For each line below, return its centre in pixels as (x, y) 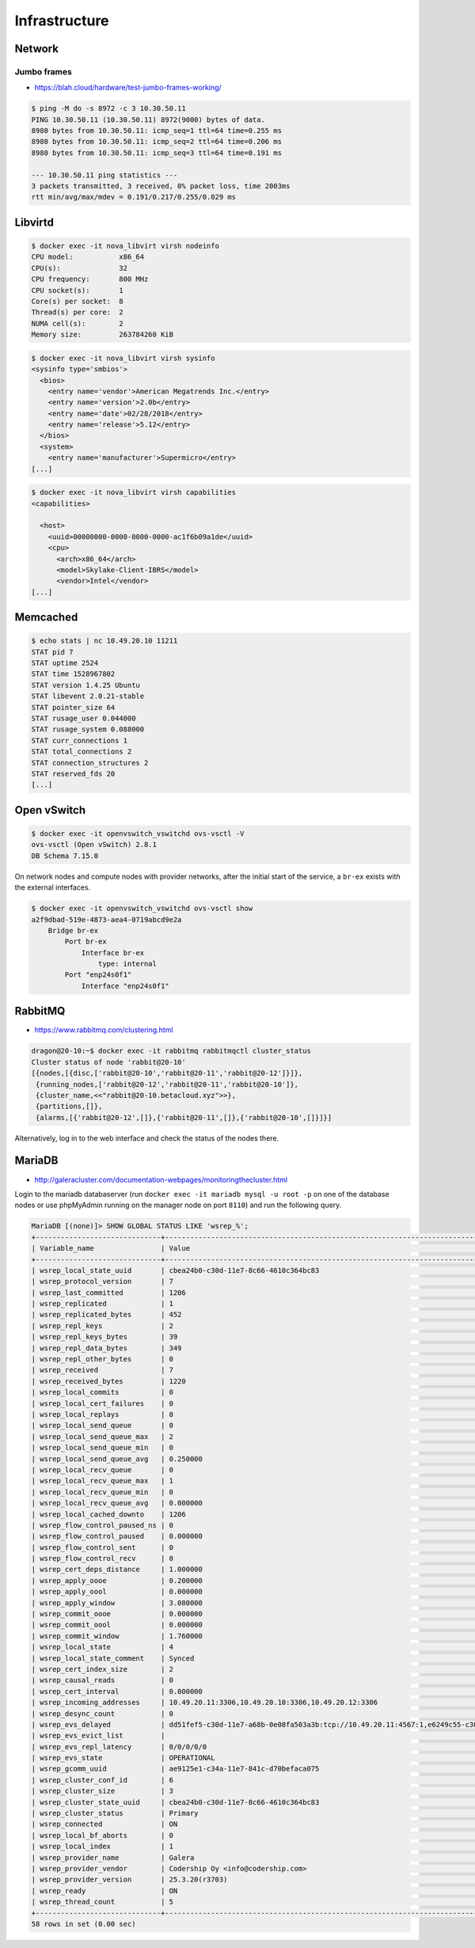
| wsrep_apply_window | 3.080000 (117, 1602)
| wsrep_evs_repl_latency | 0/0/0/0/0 (119, 1747)
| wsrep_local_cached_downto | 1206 (108, 1514)
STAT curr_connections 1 (80, 740)
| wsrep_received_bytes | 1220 (108, 1381)
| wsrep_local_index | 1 (103, 1847)
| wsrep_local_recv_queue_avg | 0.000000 (117, 1503)
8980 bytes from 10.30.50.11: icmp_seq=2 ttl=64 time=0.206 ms (157, 142)
